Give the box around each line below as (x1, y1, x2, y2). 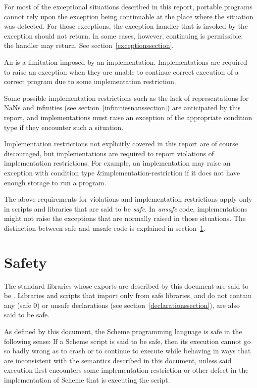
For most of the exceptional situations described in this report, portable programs (4, 1, 253, 11)
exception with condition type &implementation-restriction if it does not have (4, 167, 240, 177)
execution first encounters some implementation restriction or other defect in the (4, 365, 249, 375)
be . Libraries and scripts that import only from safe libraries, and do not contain (4, 290, 252, 301)
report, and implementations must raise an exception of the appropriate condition (4, 112, 252, 122)
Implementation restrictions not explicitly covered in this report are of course (4, 138, 239, 149)
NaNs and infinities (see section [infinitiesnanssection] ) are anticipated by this (4, 102, 241, 113)
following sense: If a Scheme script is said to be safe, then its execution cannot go (4, 336, 251, 346)
